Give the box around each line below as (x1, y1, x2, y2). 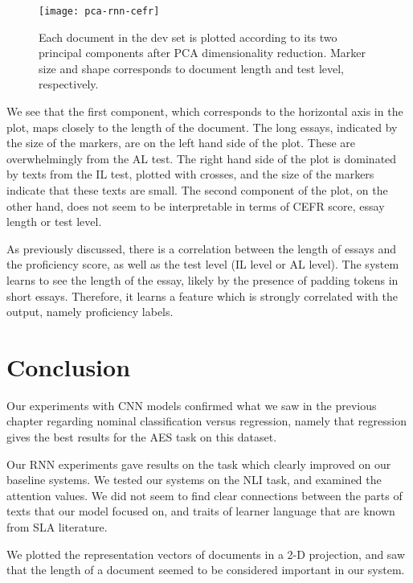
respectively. (39, 76, 99, 92)
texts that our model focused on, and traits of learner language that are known (6, 503, 395, 519)
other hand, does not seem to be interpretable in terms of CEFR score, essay (6, 197, 385, 214)
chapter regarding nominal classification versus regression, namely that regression (6, 413, 407, 429)
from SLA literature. (6, 519, 108, 536)
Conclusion (6, 350, 131, 383)
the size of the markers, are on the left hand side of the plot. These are (6, 134, 356, 151)
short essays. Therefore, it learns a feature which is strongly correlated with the (6, 287, 398, 304)
